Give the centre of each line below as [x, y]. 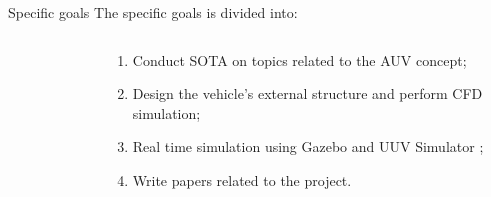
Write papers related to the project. [242, 179]
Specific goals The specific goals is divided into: [153, 12]
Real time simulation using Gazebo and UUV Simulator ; [308, 146]
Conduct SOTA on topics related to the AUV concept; [299, 59]
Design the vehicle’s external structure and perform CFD [307, 93]
